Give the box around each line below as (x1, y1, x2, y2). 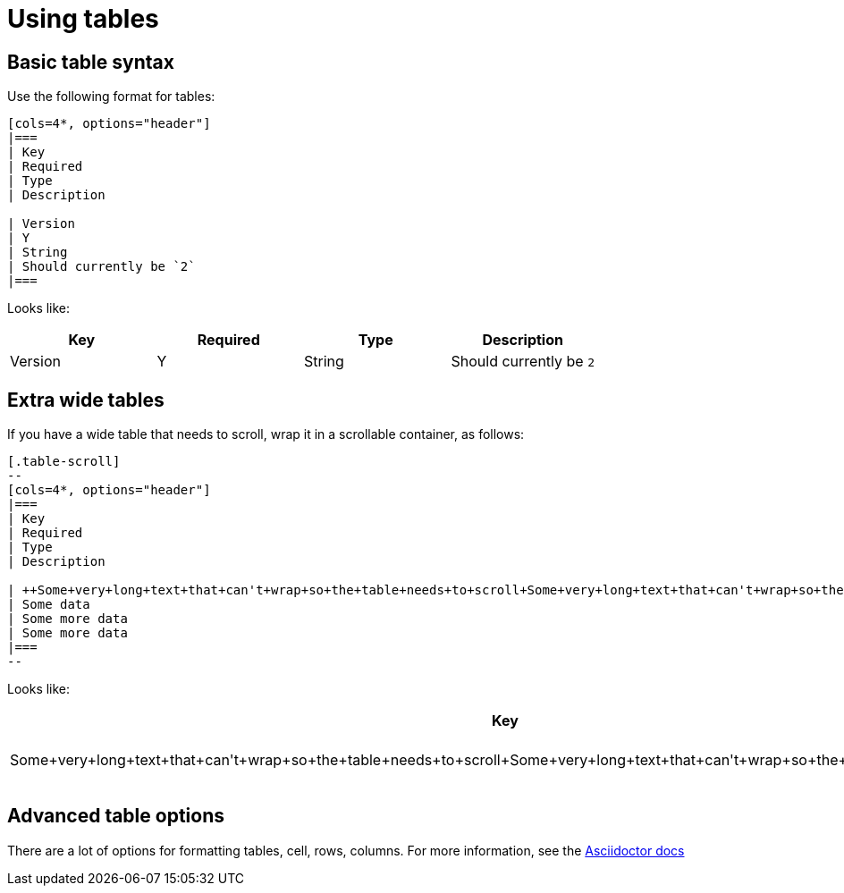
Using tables (7, 4, 159, 34)
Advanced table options (7, 805, 224, 828)
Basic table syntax (7, 50, 174, 73)
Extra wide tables (7, 388, 165, 411)
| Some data (7, 597, 90, 612)
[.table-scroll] (7, 454, 121, 469)
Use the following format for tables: (7, 88, 215, 105)
